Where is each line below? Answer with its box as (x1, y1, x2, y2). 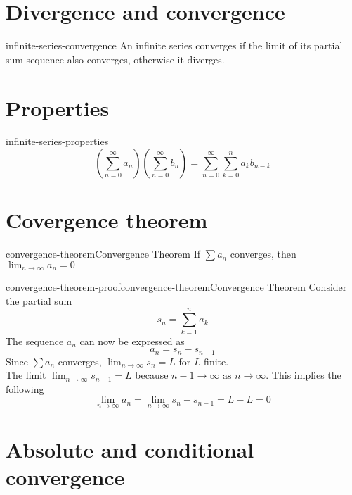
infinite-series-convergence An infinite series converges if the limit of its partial (6, 38, 343, 53)
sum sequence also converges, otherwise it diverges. (6, 51, 225, 66)
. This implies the (266, 368, 341, 382)
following (6, 381, 44, 396)
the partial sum (6, 293, 72, 308)
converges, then (230, 246, 296, 261)
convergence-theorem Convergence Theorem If (6, 246, 200, 261)
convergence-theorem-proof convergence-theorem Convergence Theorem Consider (6, 280, 347, 294)
